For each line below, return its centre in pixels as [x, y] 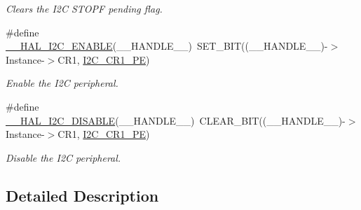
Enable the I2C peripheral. [62, 83]
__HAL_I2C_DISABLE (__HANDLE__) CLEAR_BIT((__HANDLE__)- [176, 120]
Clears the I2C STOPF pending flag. [84, 8]
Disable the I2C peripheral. [63, 157]
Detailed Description [82, 195]
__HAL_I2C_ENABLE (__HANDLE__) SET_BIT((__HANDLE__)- [167, 46]
